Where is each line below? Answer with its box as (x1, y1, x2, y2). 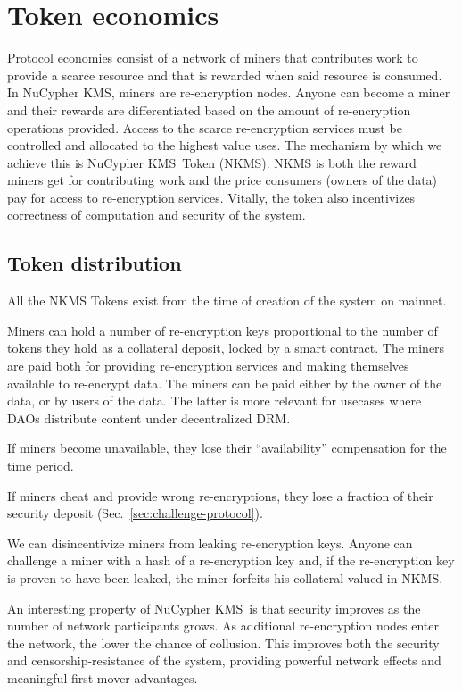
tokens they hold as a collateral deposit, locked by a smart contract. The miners (7, 338, 445, 357)
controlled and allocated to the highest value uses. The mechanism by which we (7, 136, 442, 154)
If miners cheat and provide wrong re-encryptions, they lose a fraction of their (7, 486, 433, 505)
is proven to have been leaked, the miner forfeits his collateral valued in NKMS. (7, 568, 443, 587)
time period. (7, 456, 74, 475)
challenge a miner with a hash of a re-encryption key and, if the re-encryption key (7, 551, 455, 570)
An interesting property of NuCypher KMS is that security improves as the (7, 598, 421, 617)
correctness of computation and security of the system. (7, 205, 306, 224)
